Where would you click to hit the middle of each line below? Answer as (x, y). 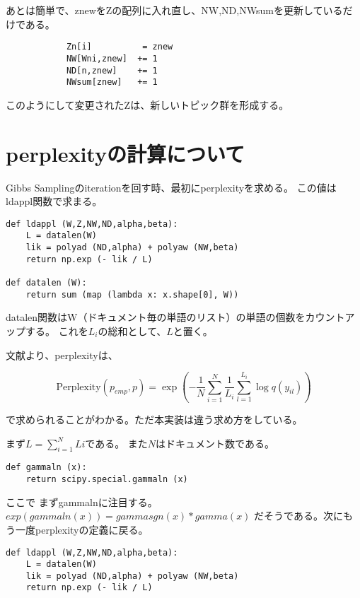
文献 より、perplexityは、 (62, 354)
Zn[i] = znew (120, 47)
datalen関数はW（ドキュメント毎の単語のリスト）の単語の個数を (156, 317)
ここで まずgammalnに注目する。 (82, 502)
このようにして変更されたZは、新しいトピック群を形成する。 (147, 104)
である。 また (116, 443)
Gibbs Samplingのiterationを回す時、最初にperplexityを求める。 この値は (171, 187)
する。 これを (57, 330)
